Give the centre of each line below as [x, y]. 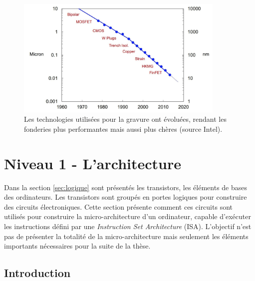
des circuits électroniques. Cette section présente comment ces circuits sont [118, 206]
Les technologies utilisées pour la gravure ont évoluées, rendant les [125, 119]
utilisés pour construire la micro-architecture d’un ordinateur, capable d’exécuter [127, 216]
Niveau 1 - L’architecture [93, 163]
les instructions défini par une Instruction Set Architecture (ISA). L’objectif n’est [128, 226]
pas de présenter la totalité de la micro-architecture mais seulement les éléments [126, 236]
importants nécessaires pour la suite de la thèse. [77, 246]
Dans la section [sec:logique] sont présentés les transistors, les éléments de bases [126, 187]
